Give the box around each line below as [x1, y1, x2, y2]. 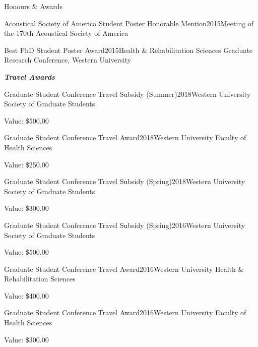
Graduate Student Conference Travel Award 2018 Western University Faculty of [4, 132, 246, 143]
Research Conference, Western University [4, 54, 132, 65]
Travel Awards [4, 71, 55, 82]
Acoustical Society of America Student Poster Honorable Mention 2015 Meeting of [4, 18, 254, 28]
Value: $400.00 [4, 290, 49, 301]
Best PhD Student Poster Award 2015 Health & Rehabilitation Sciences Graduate [4, 44, 253, 55]
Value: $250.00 [4, 159, 49, 169]
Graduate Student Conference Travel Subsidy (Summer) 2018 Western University [4, 88, 251, 99]
